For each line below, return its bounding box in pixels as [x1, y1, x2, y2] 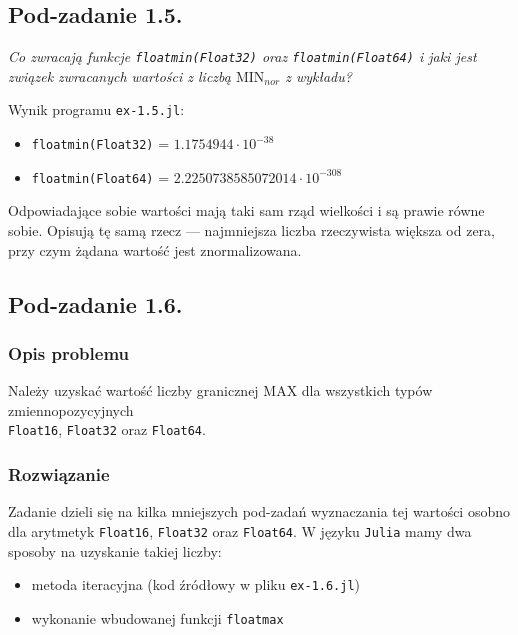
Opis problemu [8, 340, 130, 365]
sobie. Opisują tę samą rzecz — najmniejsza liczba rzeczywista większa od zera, [8, 220, 495, 241]
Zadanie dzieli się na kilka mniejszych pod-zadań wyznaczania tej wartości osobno [8, 501, 510, 522]
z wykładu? [285, 65, 352, 86]
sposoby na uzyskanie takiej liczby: [8, 540, 222, 561]
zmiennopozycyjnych [8, 399, 134, 420]
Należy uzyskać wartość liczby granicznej [8, 380, 259, 401]
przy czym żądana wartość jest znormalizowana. [8, 239, 302, 260]
